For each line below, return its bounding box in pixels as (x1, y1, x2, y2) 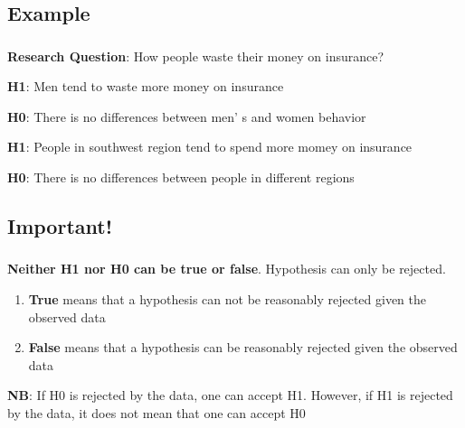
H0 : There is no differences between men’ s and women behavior (7, 107, 366, 126)
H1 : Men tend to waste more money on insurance (7, 77, 284, 96)
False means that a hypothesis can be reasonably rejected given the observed (28, 338, 458, 357)
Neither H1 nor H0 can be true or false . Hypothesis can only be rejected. (7, 259, 446, 278)
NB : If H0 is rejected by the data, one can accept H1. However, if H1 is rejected (7, 386, 453, 405)
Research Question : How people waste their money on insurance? (7, 46, 384, 65)
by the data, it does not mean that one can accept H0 (7, 403, 306, 422)
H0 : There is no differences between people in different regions (7, 168, 355, 187)
